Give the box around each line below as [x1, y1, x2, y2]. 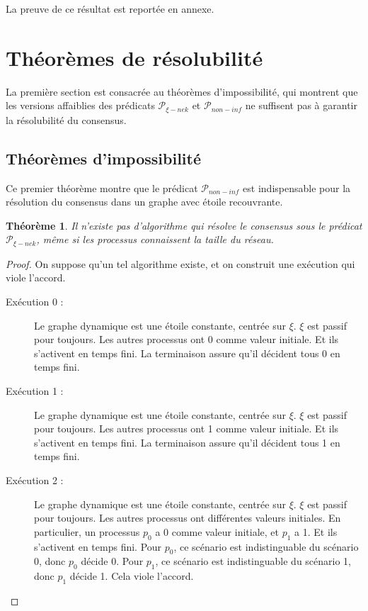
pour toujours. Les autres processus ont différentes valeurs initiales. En [34, 510, 341, 525]
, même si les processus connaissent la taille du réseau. [36, 232, 274, 247]
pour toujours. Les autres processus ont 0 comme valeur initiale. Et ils [34, 332, 339, 347]
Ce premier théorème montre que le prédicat [6, 180, 198, 195]
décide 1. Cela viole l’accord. [69, 568, 194, 583]
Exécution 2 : [6, 472, 64, 487]
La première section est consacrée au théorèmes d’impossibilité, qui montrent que [6, 84, 358, 99]
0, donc [34, 554, 66, 568]
